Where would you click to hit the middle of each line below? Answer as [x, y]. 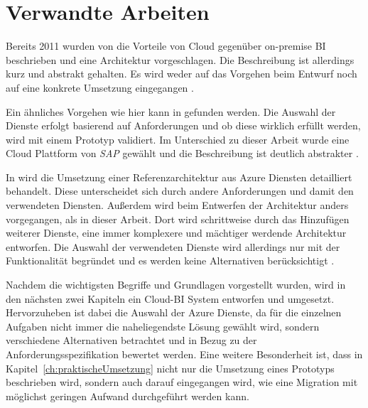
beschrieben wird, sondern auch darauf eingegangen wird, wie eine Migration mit [182, 382]
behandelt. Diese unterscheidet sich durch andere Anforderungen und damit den [180, 191]
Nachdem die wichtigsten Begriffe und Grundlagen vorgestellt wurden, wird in [176, 285]
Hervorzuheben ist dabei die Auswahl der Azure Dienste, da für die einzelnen [174, 312]
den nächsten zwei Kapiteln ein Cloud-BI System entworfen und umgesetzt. [170, 298]
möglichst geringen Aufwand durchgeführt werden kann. [128, 396]
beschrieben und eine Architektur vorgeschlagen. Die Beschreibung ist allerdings [180, 59]
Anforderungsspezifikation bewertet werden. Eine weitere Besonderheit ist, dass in [184, 354]
